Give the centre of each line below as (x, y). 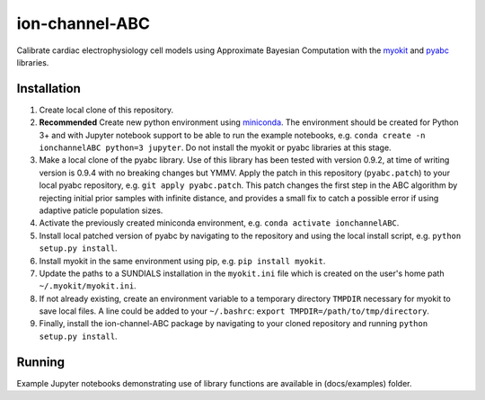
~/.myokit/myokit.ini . (88, 286)
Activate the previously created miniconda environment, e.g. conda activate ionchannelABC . (219, 223)
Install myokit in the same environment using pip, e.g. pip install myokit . (182, 261)
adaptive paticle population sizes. (101, 210)
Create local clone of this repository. (106, 110)
